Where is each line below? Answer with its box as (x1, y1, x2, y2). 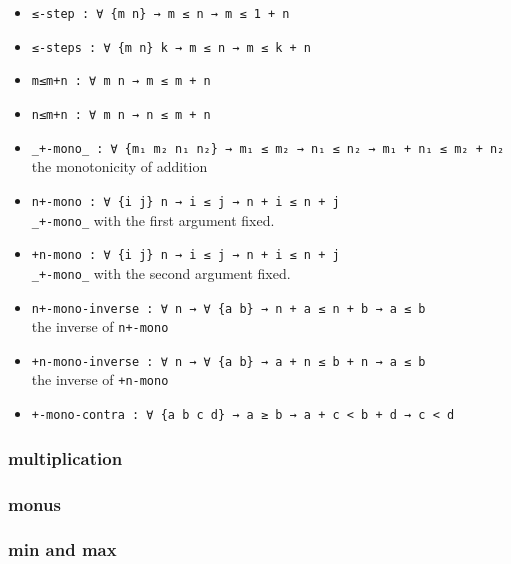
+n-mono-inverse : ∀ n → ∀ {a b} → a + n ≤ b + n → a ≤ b (31, 354, 426, 369)
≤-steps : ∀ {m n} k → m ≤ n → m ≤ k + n (31, 40, 311, 55)
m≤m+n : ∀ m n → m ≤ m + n (31, 74, 211, 89)
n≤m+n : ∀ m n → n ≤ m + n (31, 107, 211, 122)
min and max (8, 537, 117, 562)
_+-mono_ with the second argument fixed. (31, 262, 291, 283)
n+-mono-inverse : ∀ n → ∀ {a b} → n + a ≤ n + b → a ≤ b (31, 301, 426, 316)
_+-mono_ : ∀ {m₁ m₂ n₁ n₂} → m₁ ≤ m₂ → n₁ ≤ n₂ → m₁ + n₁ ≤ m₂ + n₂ (31, 141, 505, 156)
